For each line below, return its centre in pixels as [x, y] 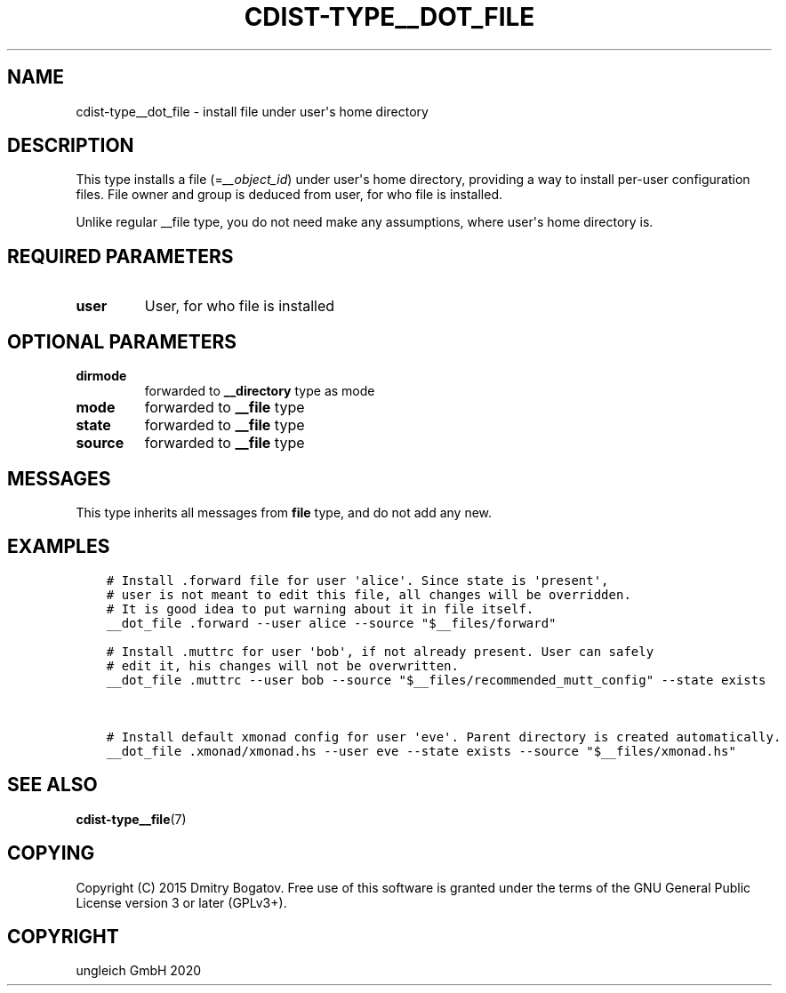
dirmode [101, 376]
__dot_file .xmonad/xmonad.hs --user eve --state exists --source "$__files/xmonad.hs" [421, 751]
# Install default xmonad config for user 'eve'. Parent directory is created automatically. [444, 737]
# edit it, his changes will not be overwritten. [282, 665]
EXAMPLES [59, 547]
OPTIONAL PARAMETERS [122, 341]
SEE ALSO [52, 785]
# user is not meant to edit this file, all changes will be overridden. [369, 594]
